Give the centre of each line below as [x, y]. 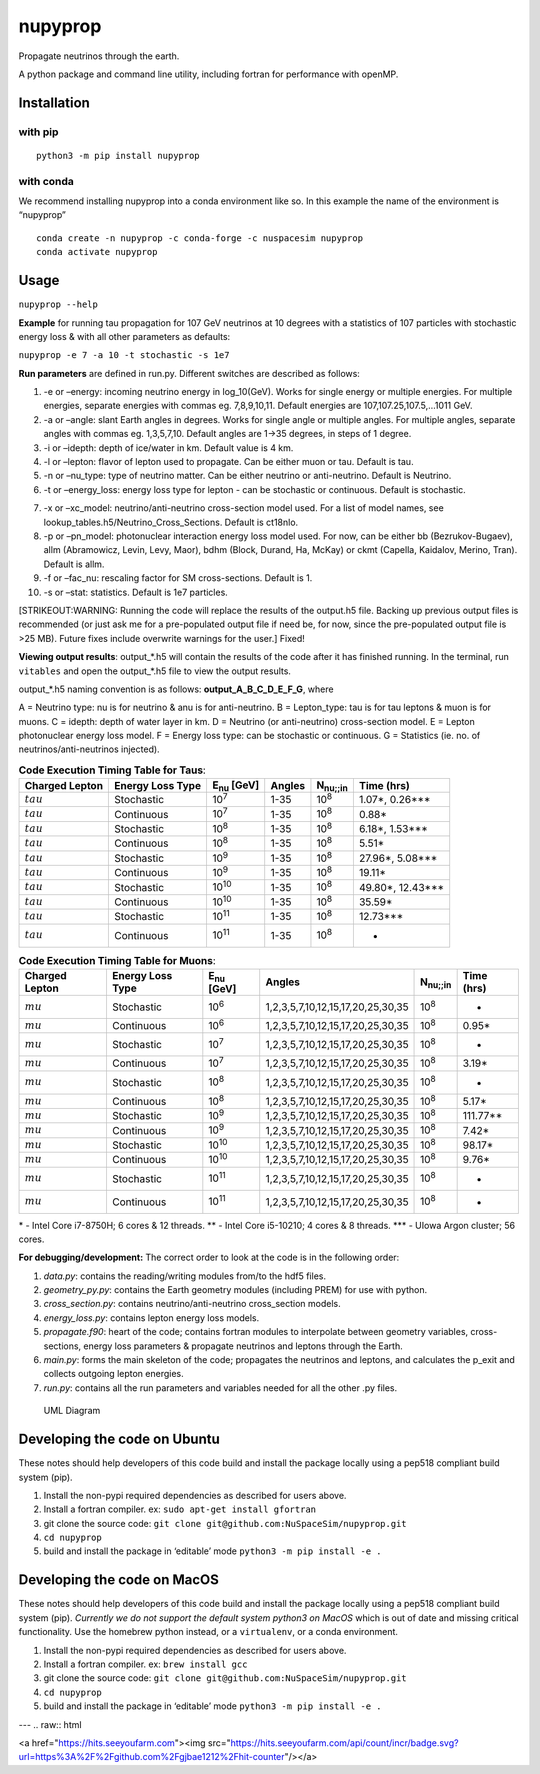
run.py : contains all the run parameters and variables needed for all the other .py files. [220, 1387]
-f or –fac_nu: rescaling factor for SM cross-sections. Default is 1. [178, 578]
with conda [46, 181]
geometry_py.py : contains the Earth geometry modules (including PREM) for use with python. [235, 1290]
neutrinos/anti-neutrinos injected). [89, 749]
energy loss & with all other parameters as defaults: [124, 336]
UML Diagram [72, 1411]
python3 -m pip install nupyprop [118, 155]
